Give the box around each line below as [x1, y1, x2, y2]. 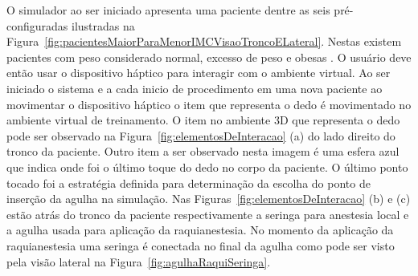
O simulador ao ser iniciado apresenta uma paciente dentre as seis [6, 2, 330, 18]
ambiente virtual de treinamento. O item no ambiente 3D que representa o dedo [6, 112, 400, 128]
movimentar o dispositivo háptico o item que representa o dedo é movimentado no [6, 95, 412, 112]
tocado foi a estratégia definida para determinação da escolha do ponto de [6, 174, 371, 191]
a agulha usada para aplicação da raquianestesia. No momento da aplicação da [6, 221, 394, 238]
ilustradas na [72, 17, 135, 34]
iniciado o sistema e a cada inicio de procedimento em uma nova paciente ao [6, 79, 383, 96]
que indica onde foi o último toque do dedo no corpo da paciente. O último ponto [6, 158, 408, 175]
